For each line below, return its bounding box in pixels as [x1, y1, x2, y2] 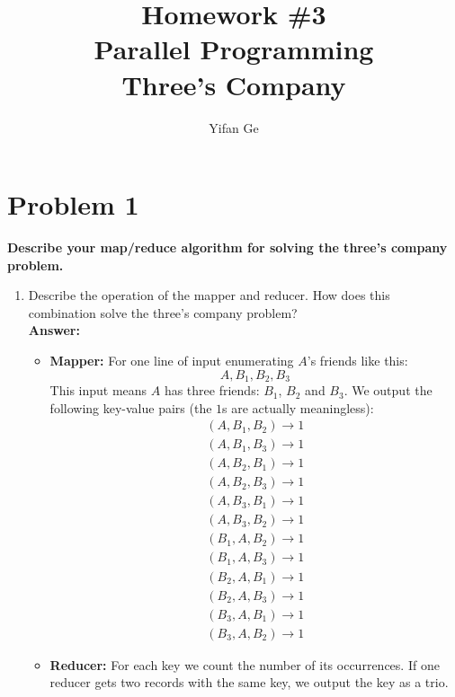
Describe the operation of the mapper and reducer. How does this [28, 286, 390, 304]
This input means [49, 381, 147, 400]
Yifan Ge [209, 118, 259, 137]
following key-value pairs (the [49, 398, 212, 417]
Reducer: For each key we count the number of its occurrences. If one [49, 655, 440, 674]
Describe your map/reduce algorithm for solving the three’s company [7, 238, 448, 257]
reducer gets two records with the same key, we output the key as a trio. [49, 673, 449, 692]
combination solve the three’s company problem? [28, 303, 298, 322]
